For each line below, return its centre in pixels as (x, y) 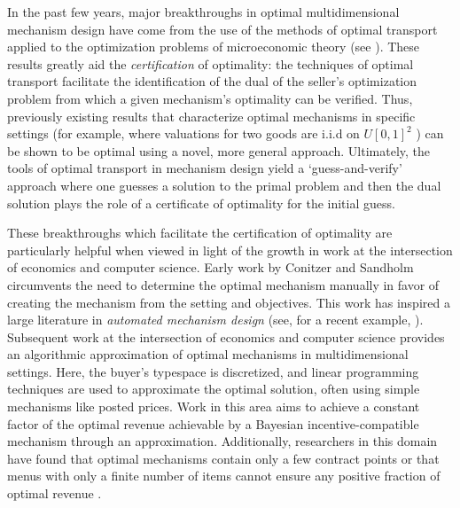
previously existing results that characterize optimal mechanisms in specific (211, 116)
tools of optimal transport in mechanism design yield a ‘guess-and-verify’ (205, 168)
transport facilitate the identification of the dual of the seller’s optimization (212, 81)
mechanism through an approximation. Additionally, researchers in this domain (222, 441)
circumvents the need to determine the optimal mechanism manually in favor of (223, 284)
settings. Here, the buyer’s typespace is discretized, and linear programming (213, 371)
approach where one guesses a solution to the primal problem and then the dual (224, 185)
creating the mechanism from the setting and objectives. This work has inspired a (229, 302)
